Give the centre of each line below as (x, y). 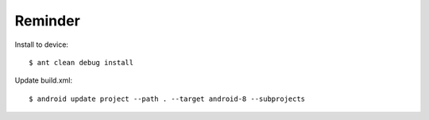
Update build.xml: (44, 80)
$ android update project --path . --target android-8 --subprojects (167, 99)
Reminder (48, 21)
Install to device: (42, 45)
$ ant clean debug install (81, 62)
